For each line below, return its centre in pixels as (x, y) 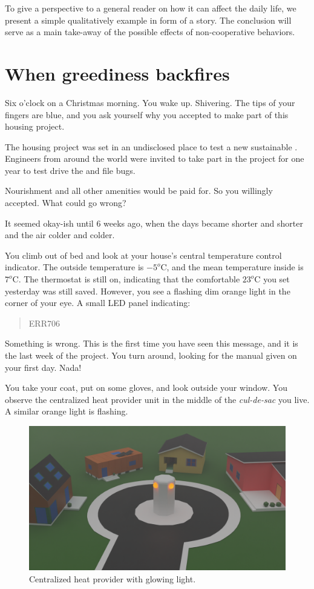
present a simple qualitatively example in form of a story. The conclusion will (148, 20)
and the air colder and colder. (60, 235)
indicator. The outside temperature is (74, 267)
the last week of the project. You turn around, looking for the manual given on (151, 355)
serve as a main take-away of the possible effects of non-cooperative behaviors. (150, 32)
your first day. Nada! (43, 367)
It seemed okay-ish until (49, 223)
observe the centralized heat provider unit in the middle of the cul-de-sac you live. (157, 399)
